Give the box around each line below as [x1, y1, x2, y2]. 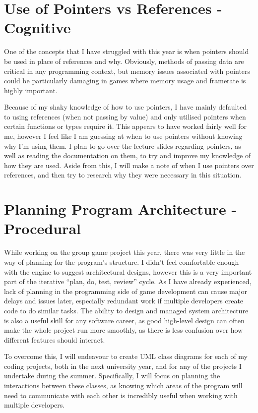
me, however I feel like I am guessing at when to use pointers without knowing [4, 131, 243, 141]
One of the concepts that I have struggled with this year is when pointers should [4, 46, 249, 57]
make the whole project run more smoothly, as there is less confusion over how [4, 325, 243, 335]
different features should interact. [4, 334, 105, 345]
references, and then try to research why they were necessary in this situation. [4, 170, 242, 180]
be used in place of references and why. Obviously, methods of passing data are [4, 56, 244, 66]
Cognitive [4, 17, 71, 38]
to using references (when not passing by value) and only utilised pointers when [4, 111, 246, 121]
